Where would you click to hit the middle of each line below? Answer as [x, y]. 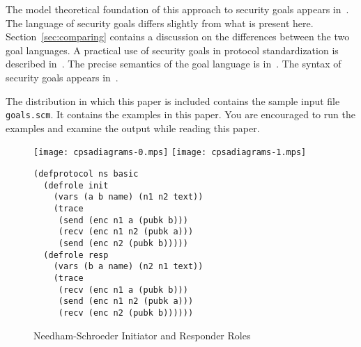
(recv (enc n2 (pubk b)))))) [126, 313]
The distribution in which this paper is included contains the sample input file [173, 100]
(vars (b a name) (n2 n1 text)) [128, 267]
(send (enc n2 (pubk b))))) [123, 243]
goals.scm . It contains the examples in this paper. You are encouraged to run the [180, 114]
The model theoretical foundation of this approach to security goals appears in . [177, 9]
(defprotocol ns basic [86, 174]
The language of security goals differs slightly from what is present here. [160, 23]
